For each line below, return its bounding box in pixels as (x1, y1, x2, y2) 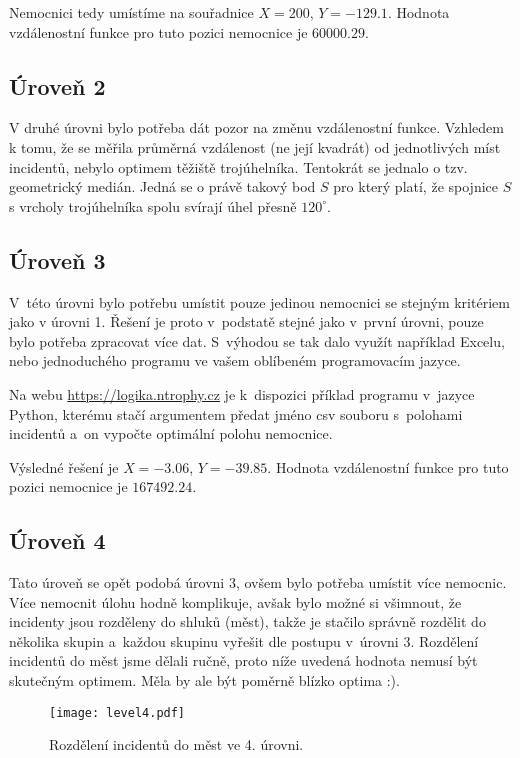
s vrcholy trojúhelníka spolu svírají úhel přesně (9, 195, 297, 216)
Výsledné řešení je (9, 456, 119, 477)
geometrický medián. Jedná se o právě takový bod (9, 176, 316, 197)
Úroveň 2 (9, 70, 106, 101)
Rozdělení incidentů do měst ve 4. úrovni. (49, 734, 304, 755)
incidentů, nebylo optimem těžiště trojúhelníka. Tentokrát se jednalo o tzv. (9, 156, 468, 177)
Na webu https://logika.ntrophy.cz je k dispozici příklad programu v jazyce (9, 383, 475, 404)
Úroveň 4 (9, 525, 106, 556)
